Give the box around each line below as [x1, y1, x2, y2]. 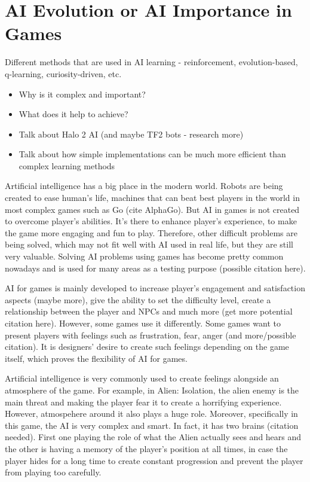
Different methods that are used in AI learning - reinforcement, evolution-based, [5, 56, 298, 68]
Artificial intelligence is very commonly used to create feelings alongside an [5, 372, 279, 385]
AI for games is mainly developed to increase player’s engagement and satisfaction [5, 282, 305, 294]
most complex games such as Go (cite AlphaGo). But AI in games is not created [5, 203, 300, 215]
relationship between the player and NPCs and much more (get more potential [5, 305, 293, 318]
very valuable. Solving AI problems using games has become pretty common [5, 250, 284, 263]
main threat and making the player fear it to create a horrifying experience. [5, 395, 282, 408]
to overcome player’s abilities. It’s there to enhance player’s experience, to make [5, 215, 297, 227]
